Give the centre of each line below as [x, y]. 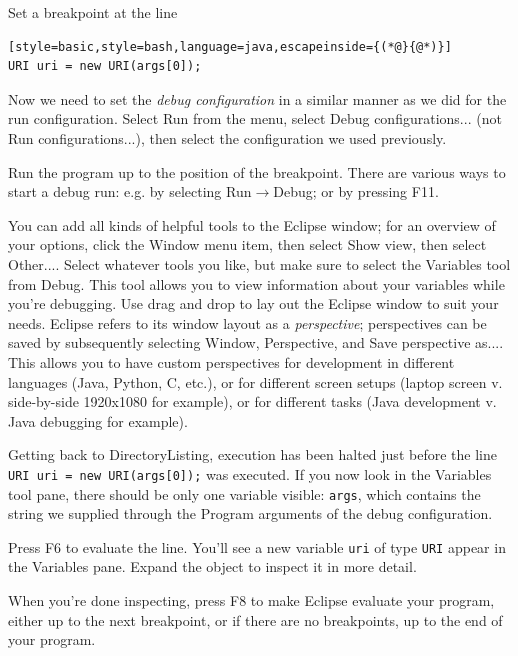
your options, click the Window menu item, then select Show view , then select [247, 244]
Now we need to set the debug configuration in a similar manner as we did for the [257, 98]
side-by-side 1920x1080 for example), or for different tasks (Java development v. [252, 401]
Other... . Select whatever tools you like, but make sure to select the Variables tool [259, 263]
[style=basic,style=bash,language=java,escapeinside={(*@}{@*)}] [230, 46]
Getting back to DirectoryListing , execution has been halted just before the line [252, 454]
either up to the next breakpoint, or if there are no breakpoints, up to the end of [255, 619]
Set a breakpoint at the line [93, 12]
